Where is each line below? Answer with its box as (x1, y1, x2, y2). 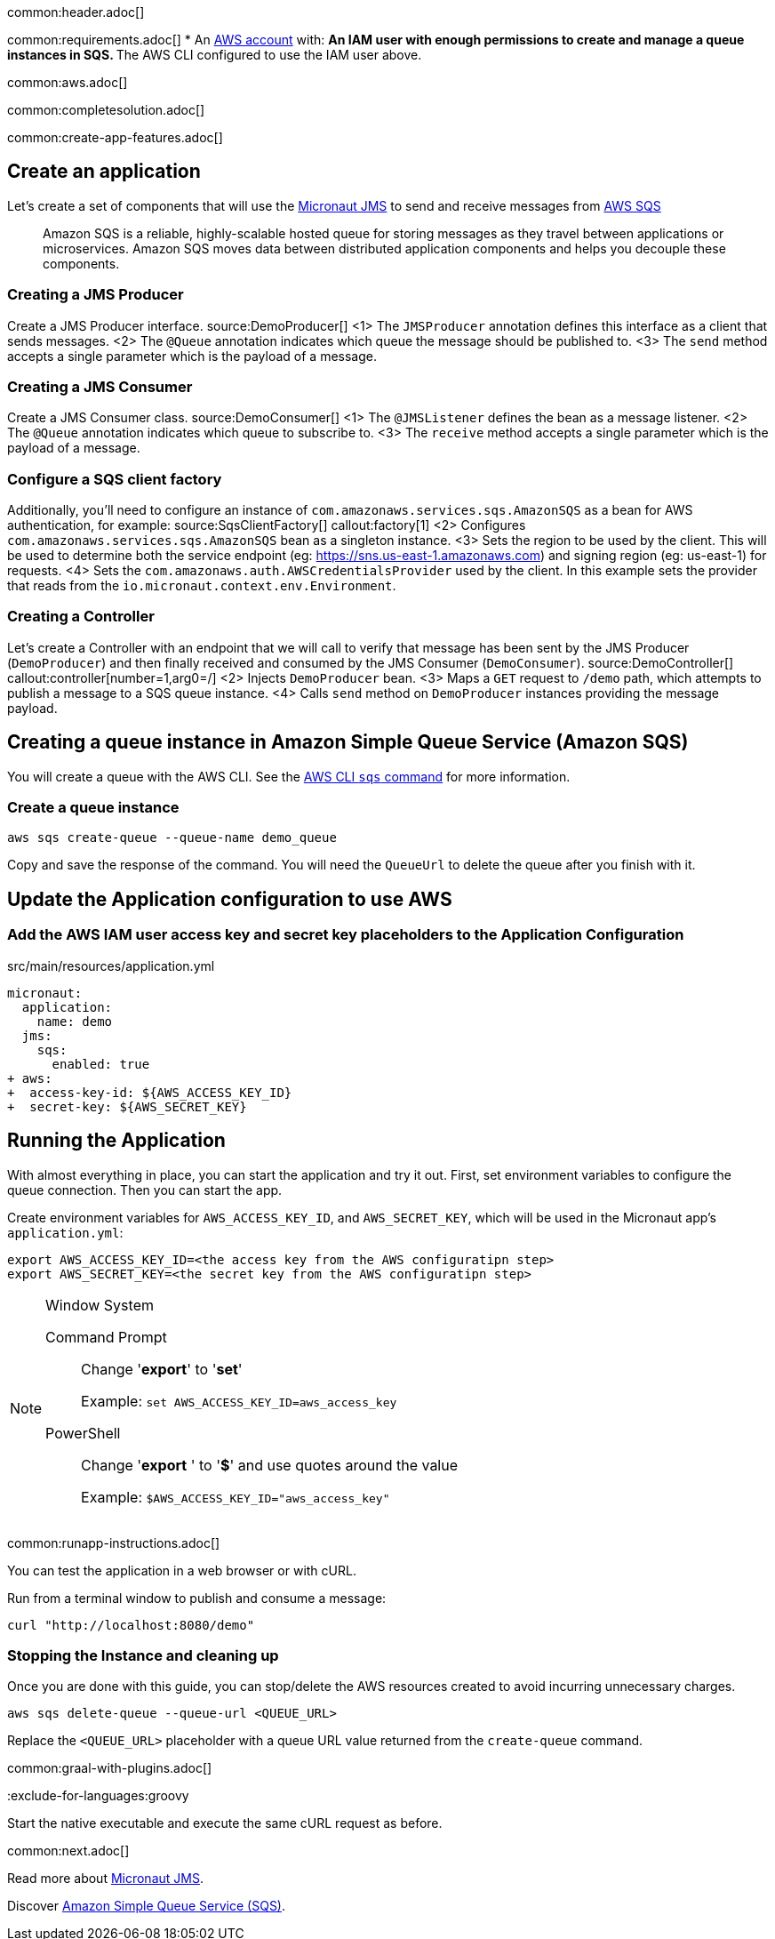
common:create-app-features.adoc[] (7, 130, 223, 145)
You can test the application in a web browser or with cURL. (7, 1562, 356, 1578)
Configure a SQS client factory (7, 469, 222, 488)
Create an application (7, 160, 201, 183)
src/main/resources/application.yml (7, 957, 215, 974)
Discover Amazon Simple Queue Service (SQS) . (7, 1898, 286, 1914)
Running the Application (7, 1129, 226, 1152)
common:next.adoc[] (7, 1843, 130, 1859)
